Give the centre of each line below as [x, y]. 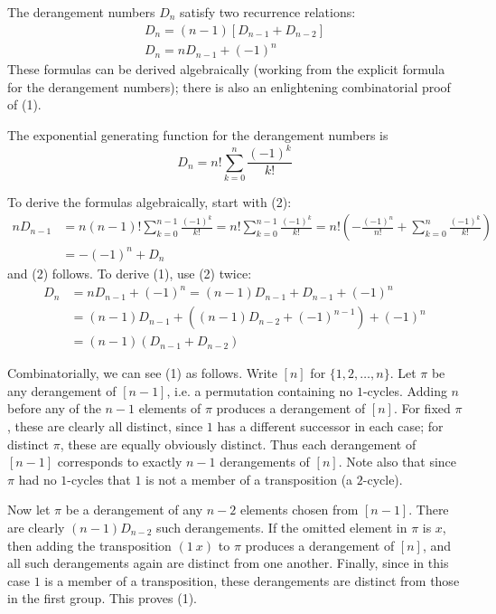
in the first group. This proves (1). [102, 598]
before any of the [54, 408]
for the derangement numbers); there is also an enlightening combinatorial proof [229, 86]
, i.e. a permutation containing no [260, 390]
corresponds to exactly [120, 462]
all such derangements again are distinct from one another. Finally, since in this [228, 563]
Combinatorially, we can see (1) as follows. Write [142, 373]
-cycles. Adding [405, 390]
